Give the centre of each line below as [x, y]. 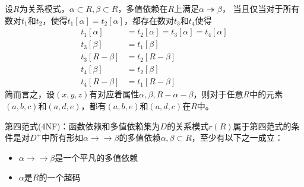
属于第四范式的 [262, 126]
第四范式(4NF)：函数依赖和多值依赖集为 [83, 126]
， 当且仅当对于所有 [261, 8]
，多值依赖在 [143, 8]
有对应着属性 [114, 94]
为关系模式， [44, 8]
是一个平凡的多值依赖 [96, 157]
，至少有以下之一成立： [237, 137]
